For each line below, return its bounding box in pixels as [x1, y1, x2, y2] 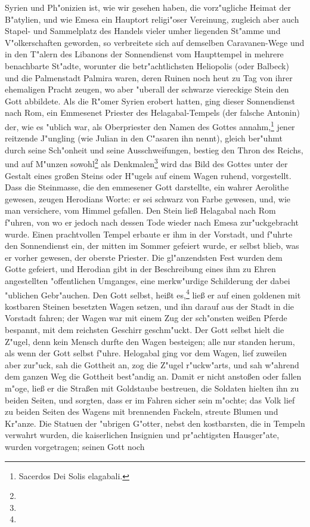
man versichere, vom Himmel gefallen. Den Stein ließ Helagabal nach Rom [5, 204, 276, 217]
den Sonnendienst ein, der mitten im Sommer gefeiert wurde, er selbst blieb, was [5, 239, 299, 252]
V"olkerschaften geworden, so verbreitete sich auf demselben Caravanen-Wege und [5, 36, 305, 48]
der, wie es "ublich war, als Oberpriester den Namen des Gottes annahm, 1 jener [5, 118, 295, 132]
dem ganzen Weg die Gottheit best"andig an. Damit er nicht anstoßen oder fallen [5, 370, 302, 383]
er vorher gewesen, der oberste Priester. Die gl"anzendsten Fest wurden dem [5, 251, 283, 263]
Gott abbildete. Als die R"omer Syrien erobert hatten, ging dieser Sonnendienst [5, 94, 296, 107]
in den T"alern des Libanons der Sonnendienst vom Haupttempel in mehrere [5, 48, 284, 60]
